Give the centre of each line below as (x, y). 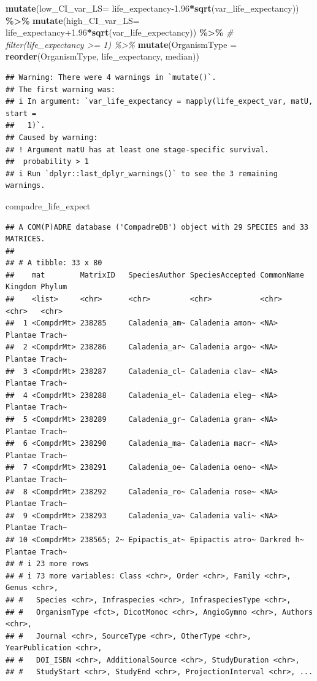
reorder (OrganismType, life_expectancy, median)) (102, 56)
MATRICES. (25, 239)
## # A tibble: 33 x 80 (54, 263)
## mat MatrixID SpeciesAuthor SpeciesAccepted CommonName (155, 275)
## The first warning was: (60, 89)
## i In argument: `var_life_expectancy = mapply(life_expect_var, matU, (159, 102)
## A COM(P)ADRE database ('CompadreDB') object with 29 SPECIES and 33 (157, 227)
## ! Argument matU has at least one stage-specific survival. (137, 150)
